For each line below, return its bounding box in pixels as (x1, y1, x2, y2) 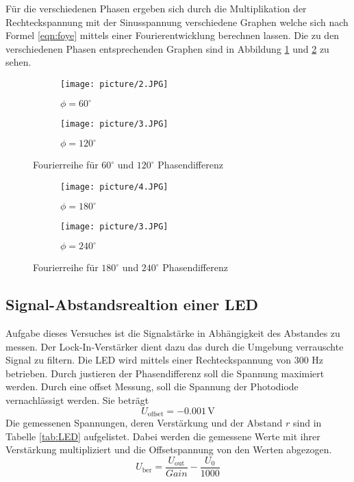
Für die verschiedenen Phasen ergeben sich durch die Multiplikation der (5, 1, 307, 15)
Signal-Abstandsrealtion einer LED (5, 294, 259, 315)
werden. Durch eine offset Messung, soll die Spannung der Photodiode (5, 379, 299, 394)
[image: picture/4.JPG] (60, 181, 168, 192)
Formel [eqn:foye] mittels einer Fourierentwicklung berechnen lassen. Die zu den (5, 28, 340, 42)
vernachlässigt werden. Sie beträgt (5, 392, 149, 407)
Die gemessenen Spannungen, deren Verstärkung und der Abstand (5, 416, 283, 429)
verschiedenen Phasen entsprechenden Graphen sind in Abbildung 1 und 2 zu (5, 41, 329, 55)
